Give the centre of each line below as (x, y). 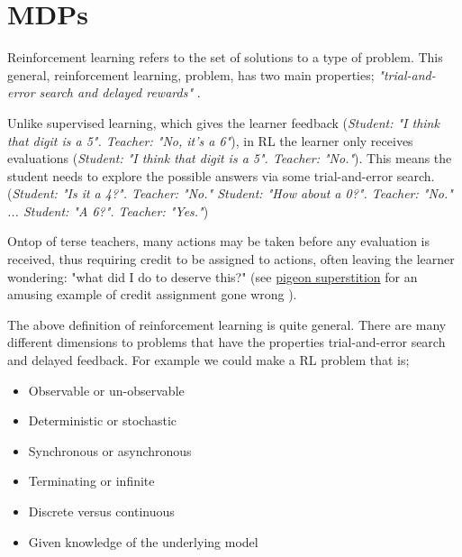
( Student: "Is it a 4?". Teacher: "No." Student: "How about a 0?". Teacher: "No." (230, 193)
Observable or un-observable (106, 390)
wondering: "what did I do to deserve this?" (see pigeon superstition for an (213, 276)
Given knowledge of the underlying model (143, 541)
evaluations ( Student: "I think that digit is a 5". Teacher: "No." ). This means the (230, 158)
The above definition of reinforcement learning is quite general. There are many (227, 324)
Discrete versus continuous (101, 511)
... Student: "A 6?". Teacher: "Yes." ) (108, 210)
